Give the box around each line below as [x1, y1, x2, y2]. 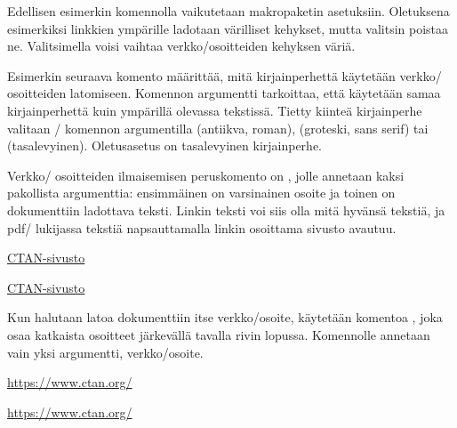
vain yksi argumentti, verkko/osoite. [7, 343, 204, 361]
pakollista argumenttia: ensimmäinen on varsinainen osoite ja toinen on [7, 183, 396, 202]
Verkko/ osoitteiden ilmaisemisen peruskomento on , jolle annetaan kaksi [7, 166, 405, 184]
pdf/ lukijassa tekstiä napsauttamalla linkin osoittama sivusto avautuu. [7, 218, 397, 237]
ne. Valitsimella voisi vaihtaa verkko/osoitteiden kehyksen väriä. [7, 36, 356, 55]
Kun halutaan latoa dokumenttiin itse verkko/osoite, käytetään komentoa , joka [7, 308, 443, 327]
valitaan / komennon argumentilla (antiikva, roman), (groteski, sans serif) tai [7, 118, 429, 137]
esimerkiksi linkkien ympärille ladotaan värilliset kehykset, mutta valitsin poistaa [7, 19, 449, 37]
